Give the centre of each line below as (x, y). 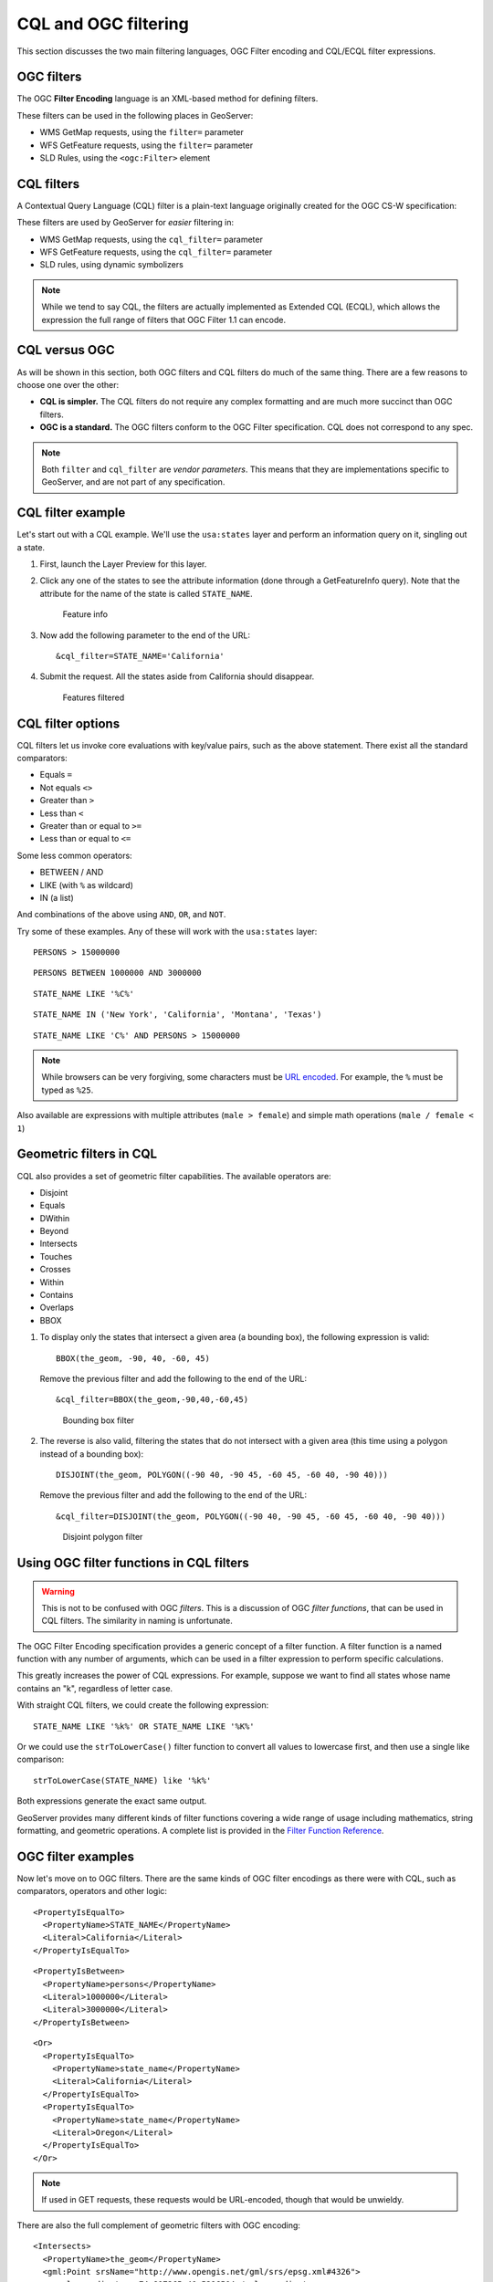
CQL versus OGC (66, 350)
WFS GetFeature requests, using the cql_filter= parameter (156, 252)
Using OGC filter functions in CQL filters (133, 1562)
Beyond (54, 1231)
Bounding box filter (99, 1420)
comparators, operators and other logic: (92, 1891)
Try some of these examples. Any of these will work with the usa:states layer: (167, 931)
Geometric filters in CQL (87, 1154)
